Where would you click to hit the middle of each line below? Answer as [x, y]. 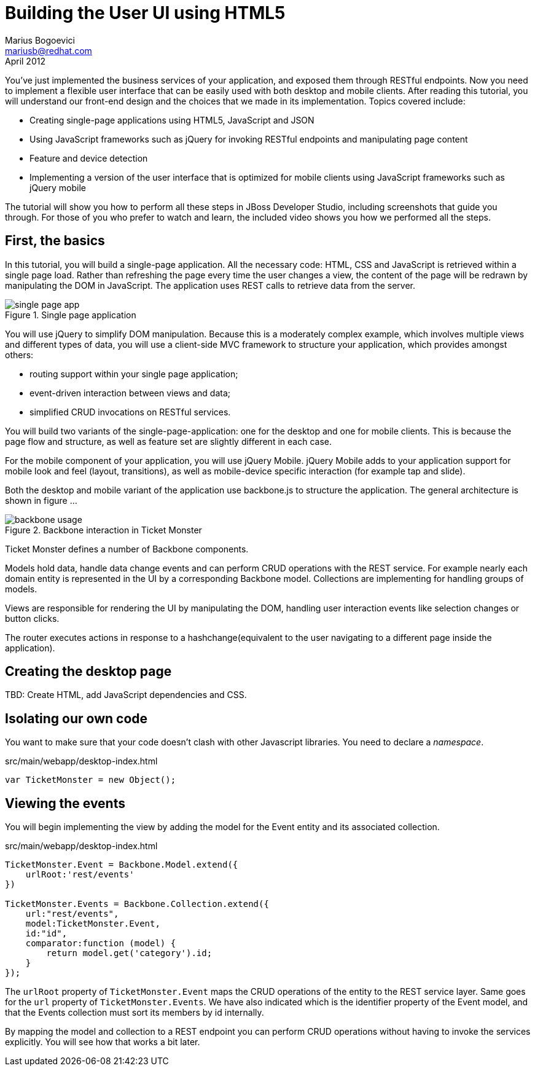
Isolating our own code [76, 718]
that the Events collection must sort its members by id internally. [135, 1013]
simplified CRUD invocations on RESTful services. [130, 412]
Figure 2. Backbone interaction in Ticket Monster [103, 530]
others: [19, 355]
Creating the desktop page [88, 672]
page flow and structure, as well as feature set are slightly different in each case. [168, 441]
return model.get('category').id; [129, 953]
